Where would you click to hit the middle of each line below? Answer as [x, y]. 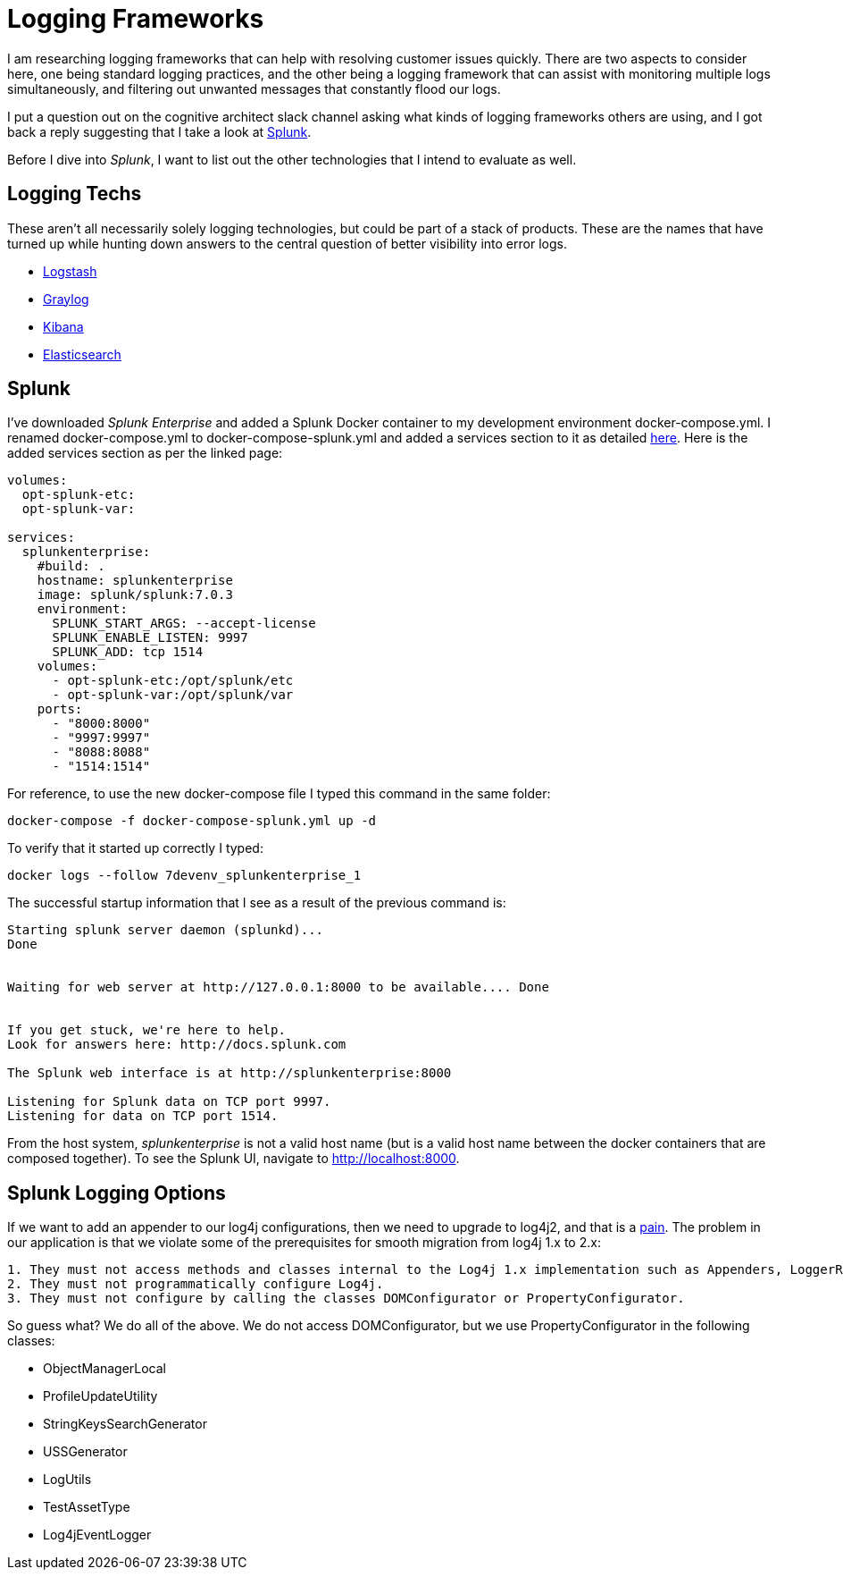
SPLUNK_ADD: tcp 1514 [128, 652]
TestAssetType [87, 1507]
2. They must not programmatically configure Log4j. [196, 1284]
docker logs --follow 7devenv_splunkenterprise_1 [184, 876]
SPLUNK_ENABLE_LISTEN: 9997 [150, 638]
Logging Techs [75, 194]
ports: [60, 709]
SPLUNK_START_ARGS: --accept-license [184, 624]
